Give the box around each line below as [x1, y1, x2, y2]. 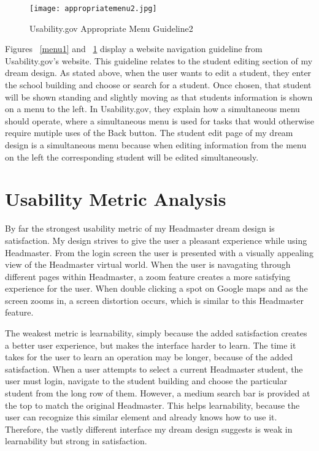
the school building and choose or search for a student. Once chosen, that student [5, 78, 312, 91]
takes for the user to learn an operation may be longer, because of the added [5, 351, 293, 363]
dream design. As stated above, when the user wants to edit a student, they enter [5, 66, 312, 79]
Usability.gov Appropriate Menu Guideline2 [29, 21, 193, 34]
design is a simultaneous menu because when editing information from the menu [5, 138, 307, 151]
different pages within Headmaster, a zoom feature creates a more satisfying [5, 270, 291, 282]
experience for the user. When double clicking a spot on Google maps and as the [5, 282, 308, 295]
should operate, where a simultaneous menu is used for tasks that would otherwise [5, 114, 314, 127]
